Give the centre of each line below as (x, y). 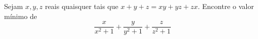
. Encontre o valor (226, 6)
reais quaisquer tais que (82, 6)
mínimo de (21, 16)
